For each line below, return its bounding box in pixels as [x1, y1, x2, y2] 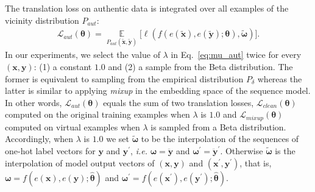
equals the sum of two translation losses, [103, 96, 254, 108]
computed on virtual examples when [5, 120, 140, 133]
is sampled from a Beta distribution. [150, 120, 286, 133]
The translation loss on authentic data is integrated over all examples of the [5, 2, 289, 14]
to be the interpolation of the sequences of [141, 132, 299, 145]
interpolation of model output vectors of [5, 156, 155, 169]
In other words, [5, 96, 62, 108]
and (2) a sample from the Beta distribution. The [108, 60, 293, 73]
